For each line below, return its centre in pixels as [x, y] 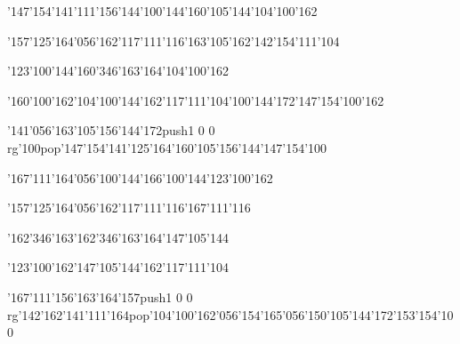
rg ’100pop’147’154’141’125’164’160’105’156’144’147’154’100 [167, 147]
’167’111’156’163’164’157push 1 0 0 [100, 296]
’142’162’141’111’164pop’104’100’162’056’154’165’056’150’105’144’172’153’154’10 [236, 314]
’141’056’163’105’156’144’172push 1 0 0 [111, 130]
